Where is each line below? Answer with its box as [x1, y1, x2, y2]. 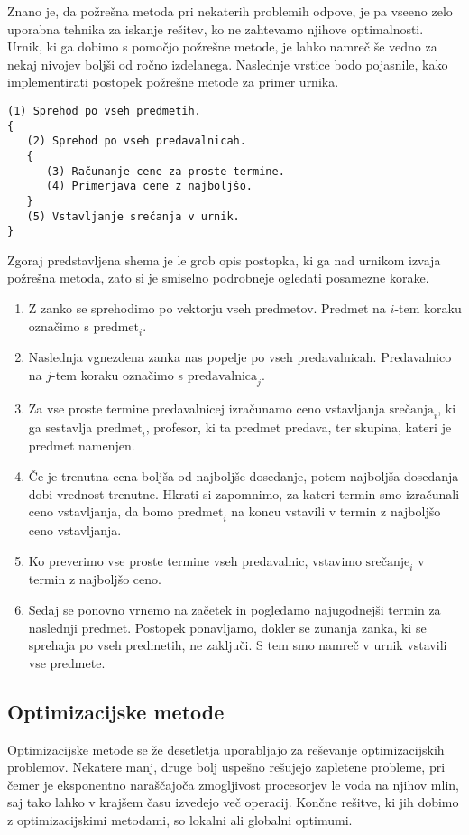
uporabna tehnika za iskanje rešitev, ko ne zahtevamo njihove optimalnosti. [7, 19, 424, 38]
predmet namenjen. [28, 436, 135, 455]
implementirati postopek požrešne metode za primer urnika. [7, 72, 339, 91]
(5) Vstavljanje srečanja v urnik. [26, 209, 240, 223]
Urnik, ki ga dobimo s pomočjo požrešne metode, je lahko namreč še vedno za [7, 37, 437, 56]
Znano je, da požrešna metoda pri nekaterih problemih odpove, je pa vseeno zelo [7, 2, 453, 20]
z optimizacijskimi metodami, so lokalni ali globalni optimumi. [7, 810, 353, 829]
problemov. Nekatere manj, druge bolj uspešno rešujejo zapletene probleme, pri [7, 757, 446, 776]
